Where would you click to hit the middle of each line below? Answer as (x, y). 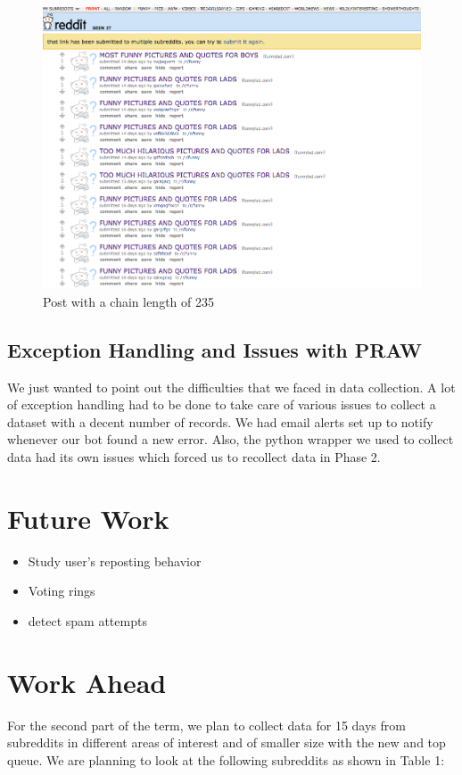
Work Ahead (87, 682)
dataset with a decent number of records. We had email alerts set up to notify (220, 421)
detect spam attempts (87, 620)
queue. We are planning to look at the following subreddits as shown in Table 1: (226, 759)
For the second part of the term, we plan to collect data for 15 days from (206, 725)
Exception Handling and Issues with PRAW (214, 349)
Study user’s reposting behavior (115, 561)
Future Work (88, 518)
